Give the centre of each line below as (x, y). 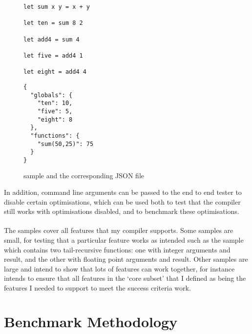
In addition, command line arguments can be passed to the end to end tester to (123, 192)
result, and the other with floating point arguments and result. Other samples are (126, 259)
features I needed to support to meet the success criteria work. (97, 288)
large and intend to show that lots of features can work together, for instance (119, 268)
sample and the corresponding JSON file (84, 176)
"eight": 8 (55, 119)
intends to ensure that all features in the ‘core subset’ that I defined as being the (125, 278)
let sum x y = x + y (57, 7)
